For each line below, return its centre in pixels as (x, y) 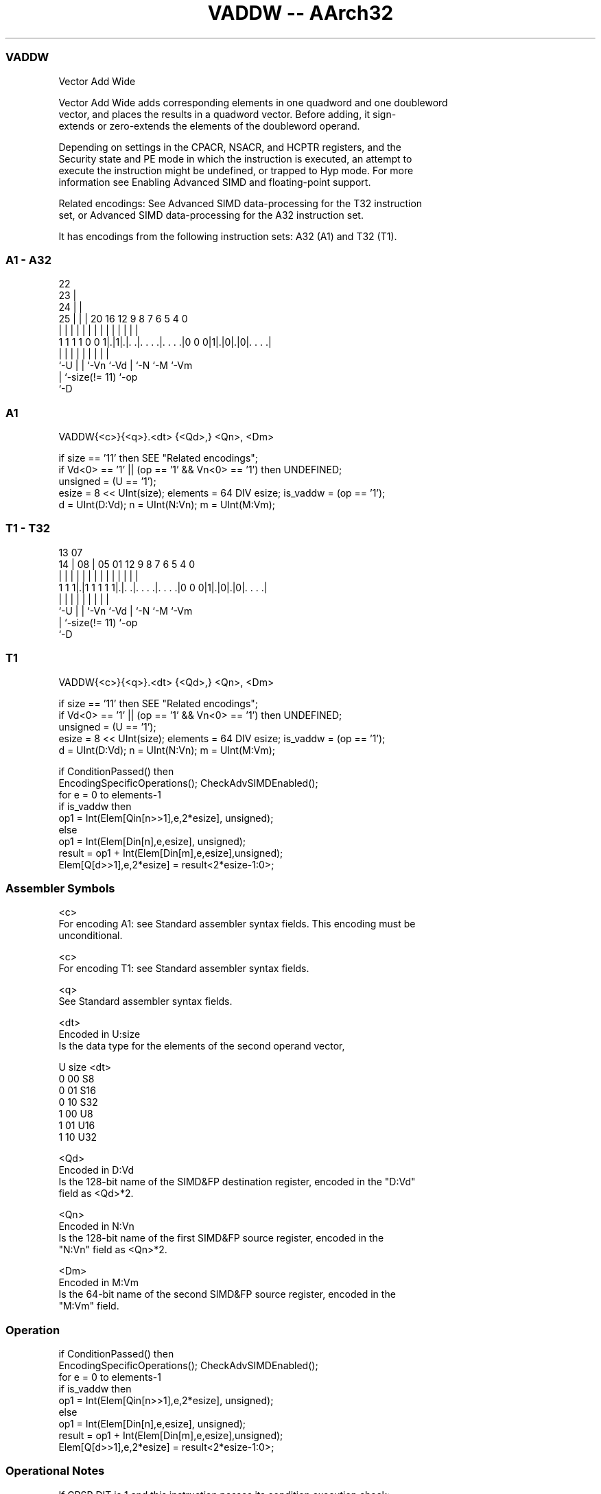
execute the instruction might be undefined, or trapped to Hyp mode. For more (236, 170)
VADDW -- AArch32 (300, 13)
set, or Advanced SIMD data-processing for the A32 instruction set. (211, 215)
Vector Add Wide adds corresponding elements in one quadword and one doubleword (253, 102)
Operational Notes (55, 1471)
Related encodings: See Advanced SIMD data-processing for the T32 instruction (240, 203)
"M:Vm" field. (89, 1306)
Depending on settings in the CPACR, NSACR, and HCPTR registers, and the (230, 147)
